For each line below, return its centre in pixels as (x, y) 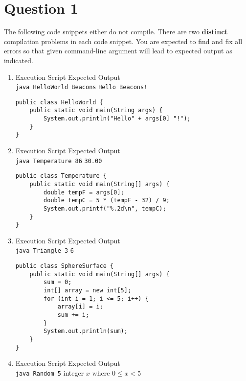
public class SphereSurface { (65, 266)
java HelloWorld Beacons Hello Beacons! (81, 87)
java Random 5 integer (50, 372)
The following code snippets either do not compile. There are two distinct (116, 32)
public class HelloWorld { (59, 102)
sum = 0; (58, 282)
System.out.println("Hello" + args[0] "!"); (117, 119)
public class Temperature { (61, 176)
